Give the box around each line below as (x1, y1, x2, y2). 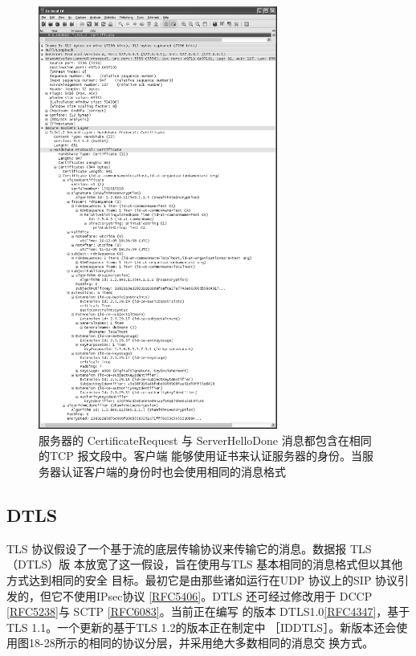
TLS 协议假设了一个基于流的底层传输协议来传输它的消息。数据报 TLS (6, 540, 372, 556)
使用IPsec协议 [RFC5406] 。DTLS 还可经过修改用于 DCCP (73, 587, 373, 604)
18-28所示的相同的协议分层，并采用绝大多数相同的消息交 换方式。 (28, 634, 374, 651)
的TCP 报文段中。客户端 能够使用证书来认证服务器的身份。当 (39, 447, 363, 464)
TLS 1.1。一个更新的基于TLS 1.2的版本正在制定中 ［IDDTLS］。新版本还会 (6, 618, 397, 635)
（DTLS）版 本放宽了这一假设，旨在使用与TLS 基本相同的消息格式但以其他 (6, 556, 403, 572)
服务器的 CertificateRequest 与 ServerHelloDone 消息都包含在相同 (39, 431, 372, 448)
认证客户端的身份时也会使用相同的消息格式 (60, 462, 286, 479)
